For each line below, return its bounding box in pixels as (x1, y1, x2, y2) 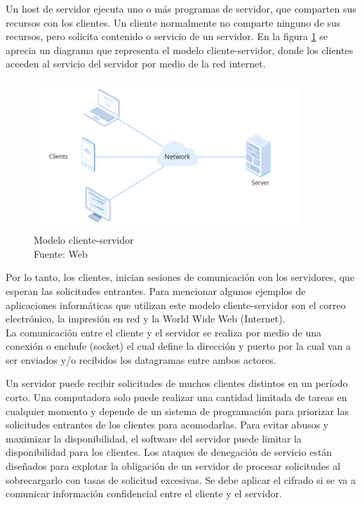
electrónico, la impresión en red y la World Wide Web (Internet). (6, 311, 286, 326)
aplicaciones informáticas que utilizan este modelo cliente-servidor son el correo (6, 297, 346, 312)
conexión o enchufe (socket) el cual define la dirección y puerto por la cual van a (6, 339, 351, 353)
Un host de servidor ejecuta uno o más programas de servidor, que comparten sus (6, 1, 356, 15)
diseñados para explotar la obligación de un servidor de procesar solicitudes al (6, 459, 341, 473)
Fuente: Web (34, 246, 88, 261)
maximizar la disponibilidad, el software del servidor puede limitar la (6, 431, 302, 445)
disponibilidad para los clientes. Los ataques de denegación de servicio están (6, 445, 333, 459)
